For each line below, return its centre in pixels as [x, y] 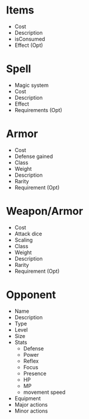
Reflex [31, 361]
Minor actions [31, 411]
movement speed [44, 392]
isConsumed [30, 39]
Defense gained [34, 156]
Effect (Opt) [29, 45]
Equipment [28, 398]
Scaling [24, 240]
